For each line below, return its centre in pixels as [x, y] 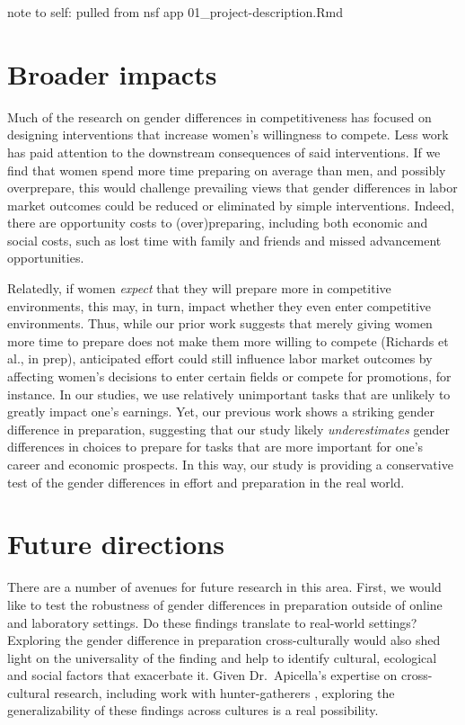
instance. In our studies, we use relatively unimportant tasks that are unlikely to [229, 394]
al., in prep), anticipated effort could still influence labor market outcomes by [220, 358]
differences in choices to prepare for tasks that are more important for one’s [215, 447]
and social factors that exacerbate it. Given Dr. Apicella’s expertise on [202, 675]
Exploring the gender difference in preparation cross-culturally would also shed [224, 640]
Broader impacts [112, 73]
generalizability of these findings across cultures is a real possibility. [193, 710]
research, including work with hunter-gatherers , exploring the [224, 692]
